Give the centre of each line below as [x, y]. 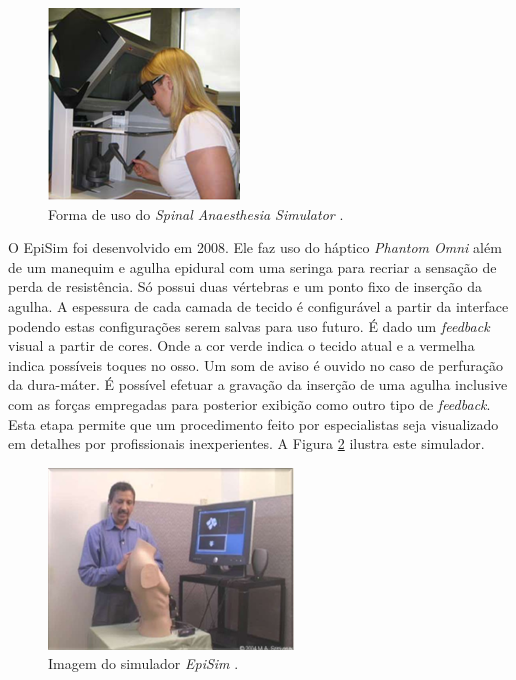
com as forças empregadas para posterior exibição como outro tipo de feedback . [249, 403]
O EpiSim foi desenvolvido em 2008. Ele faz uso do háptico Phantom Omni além [255, 247]
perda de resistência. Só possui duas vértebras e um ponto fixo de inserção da [245, 286]
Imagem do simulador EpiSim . [143, 663]
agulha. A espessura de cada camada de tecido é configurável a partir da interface [258, 305]
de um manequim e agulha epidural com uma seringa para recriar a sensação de [252, 266]
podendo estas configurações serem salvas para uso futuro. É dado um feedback [249, 325]
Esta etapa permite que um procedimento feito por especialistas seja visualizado [253, 423]
